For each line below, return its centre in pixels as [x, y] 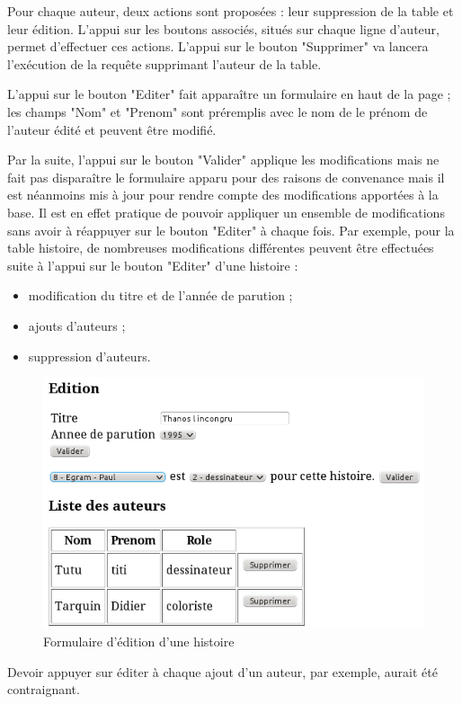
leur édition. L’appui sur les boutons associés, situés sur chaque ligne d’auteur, [223, 28]
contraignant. [44, 689]
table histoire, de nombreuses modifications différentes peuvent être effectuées [221, 248]
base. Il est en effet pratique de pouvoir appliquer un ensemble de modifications [226, 212]
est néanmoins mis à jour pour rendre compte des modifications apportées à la [223, 195]
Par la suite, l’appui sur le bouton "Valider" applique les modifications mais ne [223, 160]
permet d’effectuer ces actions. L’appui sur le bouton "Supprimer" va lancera [218, 46]
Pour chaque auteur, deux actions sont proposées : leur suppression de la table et [231, 11]
